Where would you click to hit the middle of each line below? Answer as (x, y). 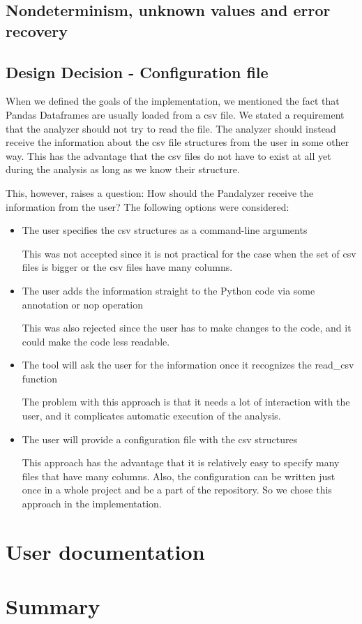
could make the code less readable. (96, 341)
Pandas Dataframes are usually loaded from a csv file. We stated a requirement (175, 114)
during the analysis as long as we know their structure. (123, 169)
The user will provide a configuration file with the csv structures (160, 439)
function (39, 378)
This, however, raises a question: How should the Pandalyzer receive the (160, 192)
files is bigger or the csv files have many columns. (127, 267)
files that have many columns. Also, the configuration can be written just (179, 476)
